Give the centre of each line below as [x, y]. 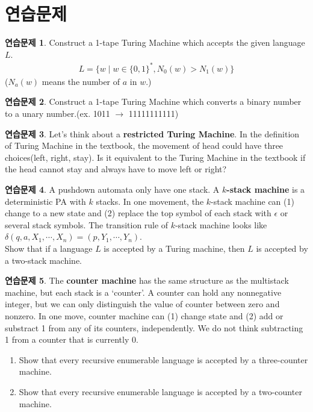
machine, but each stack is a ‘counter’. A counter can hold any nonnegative [143, 292]
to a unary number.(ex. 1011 [57, 114]
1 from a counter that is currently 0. [72, 339]
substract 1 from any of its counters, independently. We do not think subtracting [154, 327]
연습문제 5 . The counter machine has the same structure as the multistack [147, 280]
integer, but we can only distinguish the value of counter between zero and [142, 304]
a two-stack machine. [43, 260]
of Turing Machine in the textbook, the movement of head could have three [144, 145]
